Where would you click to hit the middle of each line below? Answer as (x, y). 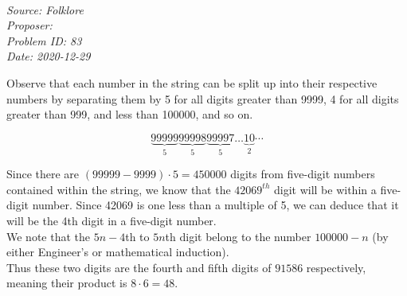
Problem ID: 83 (44, 40)
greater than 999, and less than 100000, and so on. (130, 114)
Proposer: (29, 25)
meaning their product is (67, 283)
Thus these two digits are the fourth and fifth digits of (139, 267)
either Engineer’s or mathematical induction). (118, 252)
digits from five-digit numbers (303, 174)
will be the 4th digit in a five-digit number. (112, 220)
